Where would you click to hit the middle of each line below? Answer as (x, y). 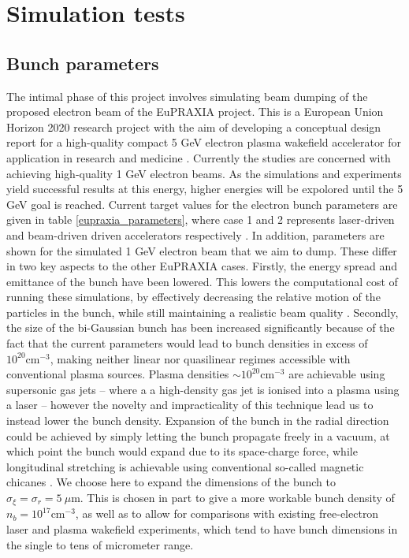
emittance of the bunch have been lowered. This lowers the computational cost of (202, 281)
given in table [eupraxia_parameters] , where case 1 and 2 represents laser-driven (201, 219)
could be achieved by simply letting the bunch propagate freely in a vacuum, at (198, 435)
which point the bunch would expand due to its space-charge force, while (182, 451)
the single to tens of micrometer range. (100, 544)
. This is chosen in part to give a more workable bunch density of (237, 498)
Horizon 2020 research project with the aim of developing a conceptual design (194, 126)
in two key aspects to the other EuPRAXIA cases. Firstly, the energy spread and (202, 266)
